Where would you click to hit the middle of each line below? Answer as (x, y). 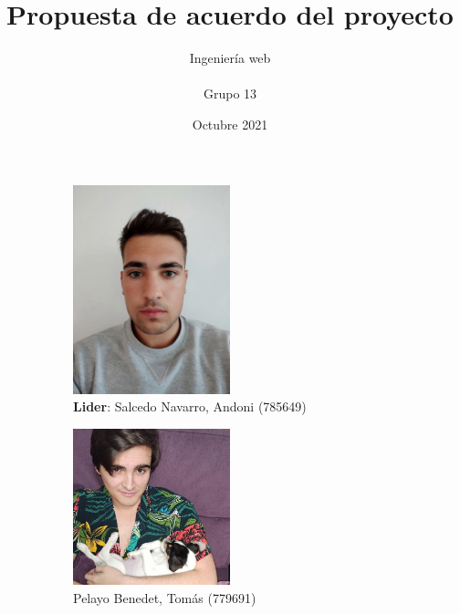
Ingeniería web (230, 58)
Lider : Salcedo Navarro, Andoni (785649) (190, 406)
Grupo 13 (230, 94)
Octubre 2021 (230, 124)
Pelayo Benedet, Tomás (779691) (165, 597)
